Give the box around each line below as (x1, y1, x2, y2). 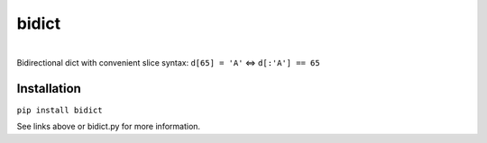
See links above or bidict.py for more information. (16, 121, 201, 132)
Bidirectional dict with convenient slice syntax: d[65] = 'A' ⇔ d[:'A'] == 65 (16, 57, 320, 67)
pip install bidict (16, 104, 103, 115)
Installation (16, 81, 81, 96)
